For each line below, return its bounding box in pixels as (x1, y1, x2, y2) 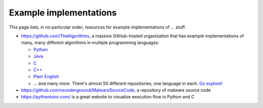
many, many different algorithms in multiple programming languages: (21, 40, 160, 46)
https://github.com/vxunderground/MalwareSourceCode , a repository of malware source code (21, 87, 211, 93)
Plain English (33, 74, 59, 79)
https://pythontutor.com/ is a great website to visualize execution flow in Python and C (21, 94, 195, 100)
